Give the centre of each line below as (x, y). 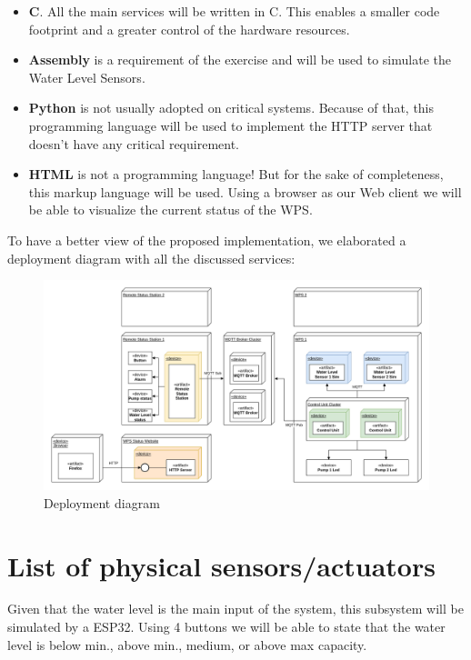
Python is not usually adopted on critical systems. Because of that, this (231, 108)
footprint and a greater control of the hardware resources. (189, 29)
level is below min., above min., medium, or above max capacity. (187, 644)
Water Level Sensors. (87, 77)
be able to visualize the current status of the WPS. (170, 210)
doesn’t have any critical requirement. (134, 143)
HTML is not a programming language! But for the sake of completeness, (236, 174)
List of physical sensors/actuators (221, 565)
